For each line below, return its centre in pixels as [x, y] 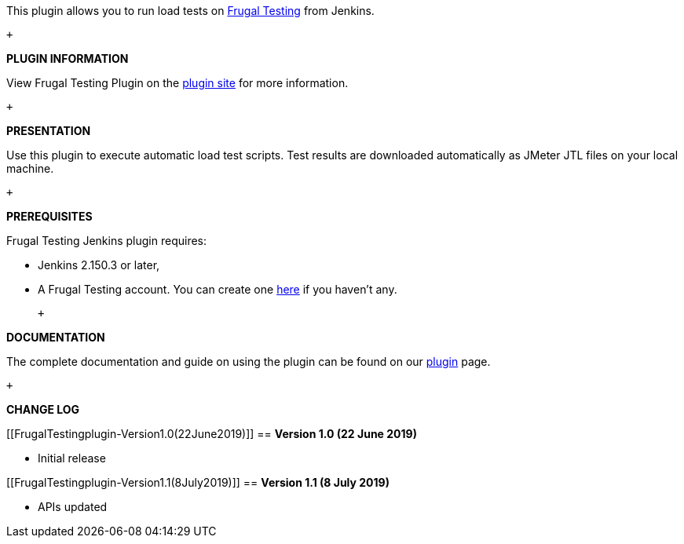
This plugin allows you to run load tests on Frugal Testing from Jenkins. [190, 11]
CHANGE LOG [43, 409]
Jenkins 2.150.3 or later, [99, 265]
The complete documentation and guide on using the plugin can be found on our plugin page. [249, 361]
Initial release [72, 458]
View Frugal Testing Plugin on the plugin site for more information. [177, 83]
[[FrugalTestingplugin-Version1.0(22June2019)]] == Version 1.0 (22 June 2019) [212, 434]
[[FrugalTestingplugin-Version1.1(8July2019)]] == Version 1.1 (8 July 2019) [198, 482]
